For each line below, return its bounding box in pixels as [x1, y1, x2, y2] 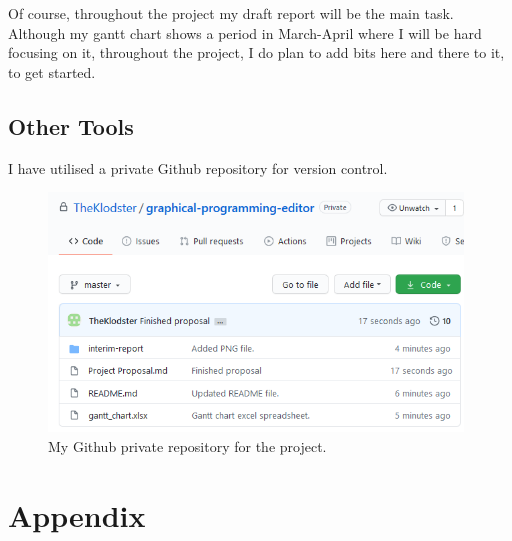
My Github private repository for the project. [48, 435, 327, 456]
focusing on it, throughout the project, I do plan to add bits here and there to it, [8, 42, 505, 63]
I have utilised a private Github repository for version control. [8, 157, 388, 178]
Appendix [8, 494, 146, 535]
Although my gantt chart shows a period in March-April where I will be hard [8, 22, 482, 43]
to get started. [8, 61, 96, 82]
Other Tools [8, 110, 134, 141]
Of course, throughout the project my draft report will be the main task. [8, 3, 454, 23]
